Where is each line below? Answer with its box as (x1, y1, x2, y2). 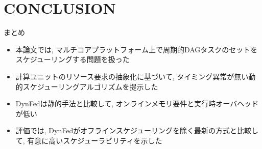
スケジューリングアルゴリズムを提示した (22, 81, 158, 92)
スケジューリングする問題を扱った (15, 54, 130, 65)
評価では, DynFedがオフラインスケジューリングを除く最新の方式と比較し (15, 125, 258, 136)
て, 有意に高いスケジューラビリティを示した (15, 135, 162, 145)
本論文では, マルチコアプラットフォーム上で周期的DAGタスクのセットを (15, 44, 258, 54)
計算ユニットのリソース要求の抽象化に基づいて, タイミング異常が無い (15, 71, 249, 81)
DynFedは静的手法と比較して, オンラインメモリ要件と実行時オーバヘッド (15, 98, 259, 109)
